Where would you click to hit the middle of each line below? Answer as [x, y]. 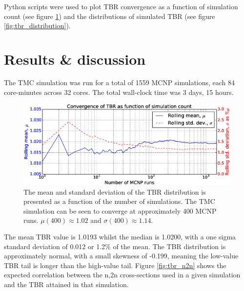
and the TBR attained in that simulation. [66, 284]
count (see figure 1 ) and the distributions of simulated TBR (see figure [110, 16]
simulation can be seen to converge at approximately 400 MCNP [120, 210]
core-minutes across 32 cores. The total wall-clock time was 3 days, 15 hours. [119, 92]
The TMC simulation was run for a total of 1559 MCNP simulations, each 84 [120, 82]
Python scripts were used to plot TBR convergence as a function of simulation [121, 6]
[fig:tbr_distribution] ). [37, 26]
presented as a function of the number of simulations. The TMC [119, 201]
